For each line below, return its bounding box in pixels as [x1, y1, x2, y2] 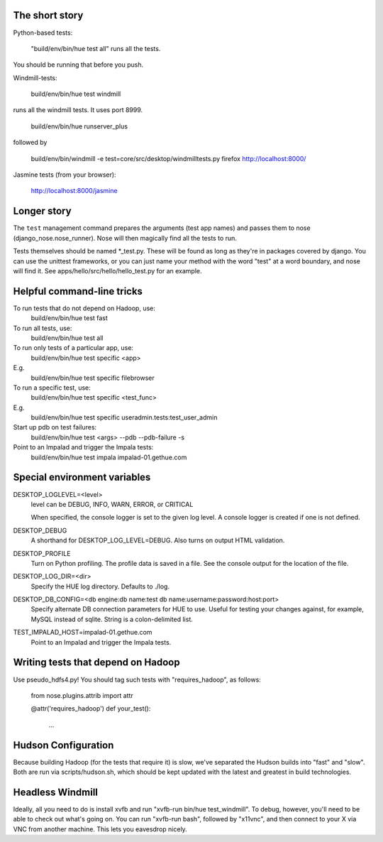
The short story [13, 9, 84, 21]
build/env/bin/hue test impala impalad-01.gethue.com [30, 453, 187, 461]
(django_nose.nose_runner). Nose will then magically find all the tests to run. [13, 234, 238, 242]
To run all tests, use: [13, 324, 72, 332]
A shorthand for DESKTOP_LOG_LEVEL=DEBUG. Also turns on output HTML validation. [30, 536, 285, 545]
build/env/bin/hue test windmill [30, 89, 121, 99]
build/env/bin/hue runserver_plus [30, 121, 128, 131]
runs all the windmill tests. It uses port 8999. [13, 106, 143, 114]
